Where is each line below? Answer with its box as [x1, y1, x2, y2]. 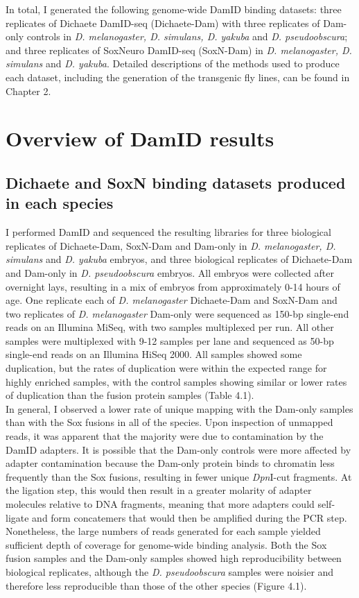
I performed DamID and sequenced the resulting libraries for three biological [6, 225, 331, 239]
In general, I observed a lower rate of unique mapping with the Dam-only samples [6, 401, 353, 416]
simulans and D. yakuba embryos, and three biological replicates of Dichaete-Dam [6, 252, 353, 266]
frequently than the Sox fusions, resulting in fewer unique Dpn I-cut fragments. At [6, 469, 352, 484]
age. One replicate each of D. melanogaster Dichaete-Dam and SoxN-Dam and [6, 293, 338, 307]
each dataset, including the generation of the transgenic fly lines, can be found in [6, 69, 350, 84]
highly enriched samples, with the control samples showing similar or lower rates [6, 374, 347, 388]
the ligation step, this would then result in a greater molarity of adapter [6, 483, 312, 497]
